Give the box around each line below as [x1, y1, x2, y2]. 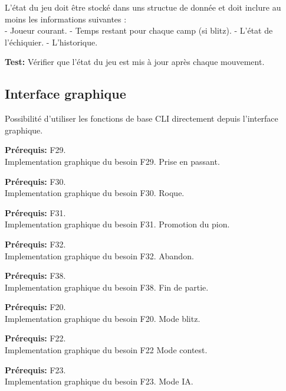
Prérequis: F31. [5, 206, 66, 219]
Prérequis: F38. [5, 269, 66, 282]
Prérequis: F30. [5, 175, 66, 187]
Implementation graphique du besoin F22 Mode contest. [5, 344, 208, 356]
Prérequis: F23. [5, 363, 66, 376]
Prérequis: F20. [5, 301, 66, 313]
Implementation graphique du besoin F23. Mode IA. [5, 375, 193, 387]
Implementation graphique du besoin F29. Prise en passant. [5, 155, 220, 167]
